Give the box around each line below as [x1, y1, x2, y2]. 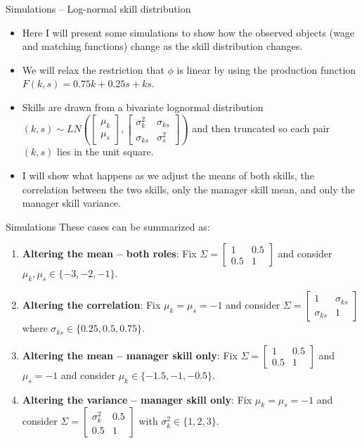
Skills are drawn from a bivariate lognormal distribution [22, 99, 264, 114]
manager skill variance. [22, 195, 121, 210]
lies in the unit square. [57, 144, 154, 159]
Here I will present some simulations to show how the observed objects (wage [22, 25, 355, 39]
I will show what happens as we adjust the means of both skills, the [22, 168, 314, 183]
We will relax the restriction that [22, 62, 164, 77]
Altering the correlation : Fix [22, 297, 161, 312]
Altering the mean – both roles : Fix [22, 246, 197, 261]
